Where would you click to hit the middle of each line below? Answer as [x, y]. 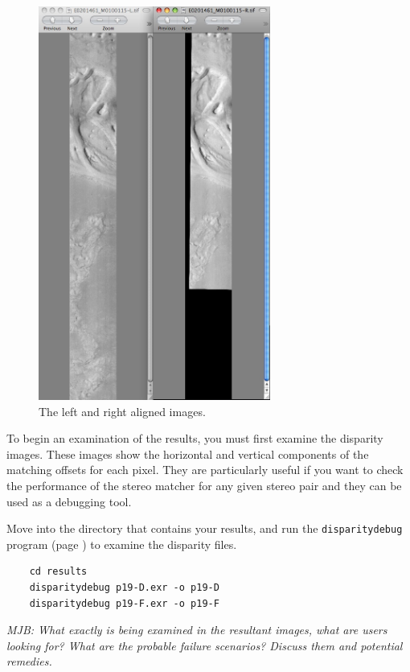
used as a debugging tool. [69, 501]
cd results [58, 572]
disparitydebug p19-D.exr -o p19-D [124, 588]
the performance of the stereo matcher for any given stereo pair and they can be [204, 486]
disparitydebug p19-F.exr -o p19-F [124, 603]
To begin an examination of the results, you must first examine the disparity [195, 438]
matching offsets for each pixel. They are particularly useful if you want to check [205, 470]
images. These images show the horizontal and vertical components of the [188, 453]
